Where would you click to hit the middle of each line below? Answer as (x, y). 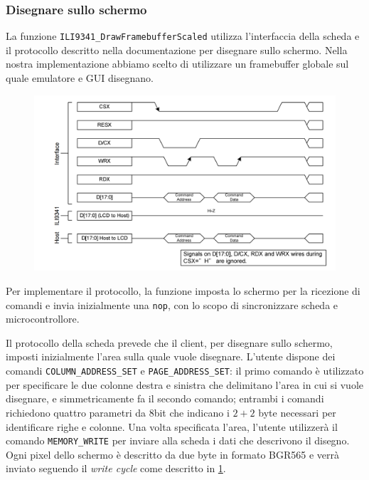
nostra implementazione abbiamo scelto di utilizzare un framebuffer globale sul (177, 64)
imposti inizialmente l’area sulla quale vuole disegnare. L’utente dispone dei (171, 356)
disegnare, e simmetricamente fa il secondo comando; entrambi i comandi (165, 398)
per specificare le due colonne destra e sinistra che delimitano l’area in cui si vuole (184, 384)
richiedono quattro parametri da (76, 412)
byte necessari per (297, 412)
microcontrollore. (43, 319)
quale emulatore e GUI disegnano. (80, 78)
